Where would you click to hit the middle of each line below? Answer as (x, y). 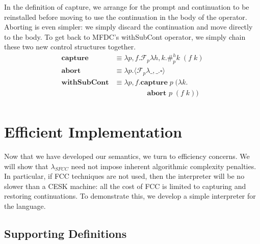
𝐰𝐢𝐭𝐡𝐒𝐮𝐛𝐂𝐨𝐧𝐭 (85, 82)
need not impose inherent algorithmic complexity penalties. (164, 166)
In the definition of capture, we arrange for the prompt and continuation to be (127, 7)
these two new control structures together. (70, 47)
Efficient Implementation (93, 132)
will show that (26, 166)
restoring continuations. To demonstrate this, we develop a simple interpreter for (130, 196)
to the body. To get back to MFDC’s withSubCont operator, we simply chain (125, 36)
